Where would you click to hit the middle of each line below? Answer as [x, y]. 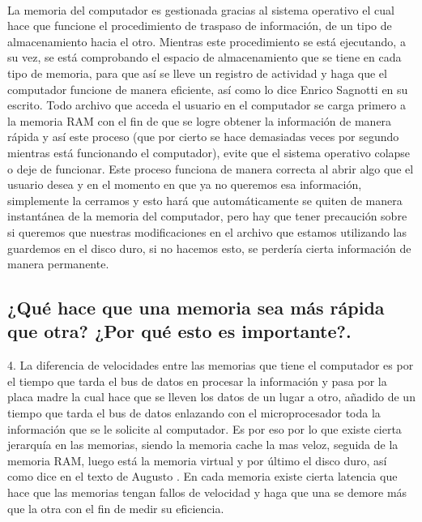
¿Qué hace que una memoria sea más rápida [196, 308]
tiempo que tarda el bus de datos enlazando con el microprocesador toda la [194, 413]
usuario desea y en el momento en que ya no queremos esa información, [185, 184]
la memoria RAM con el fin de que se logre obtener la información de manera [200, 120]
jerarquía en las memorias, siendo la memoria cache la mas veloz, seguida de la [203, 445]
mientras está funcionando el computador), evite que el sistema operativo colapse [209, 152]
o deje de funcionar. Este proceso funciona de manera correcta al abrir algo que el [211, 168]
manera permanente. [58, 264]
